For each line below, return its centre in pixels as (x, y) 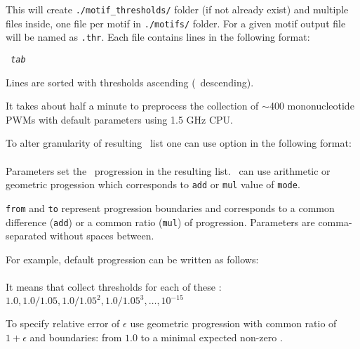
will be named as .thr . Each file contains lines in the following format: (158, 37)
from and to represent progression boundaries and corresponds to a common (170, 208)
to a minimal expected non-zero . (212, 337)
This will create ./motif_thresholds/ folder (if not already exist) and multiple (177, 9)
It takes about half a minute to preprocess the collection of (132, 106)
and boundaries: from (76, 337)
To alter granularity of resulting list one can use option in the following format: (179, 143)
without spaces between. (102, 236)
